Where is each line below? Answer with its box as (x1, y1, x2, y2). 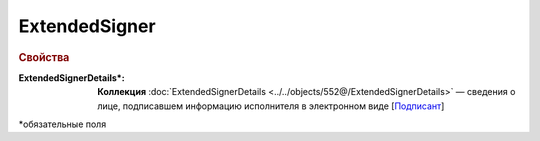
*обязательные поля (18, 118, 107, 130)
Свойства (18, 50, 70, 64)
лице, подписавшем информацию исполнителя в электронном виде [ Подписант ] (97, 100, 445, 112)
